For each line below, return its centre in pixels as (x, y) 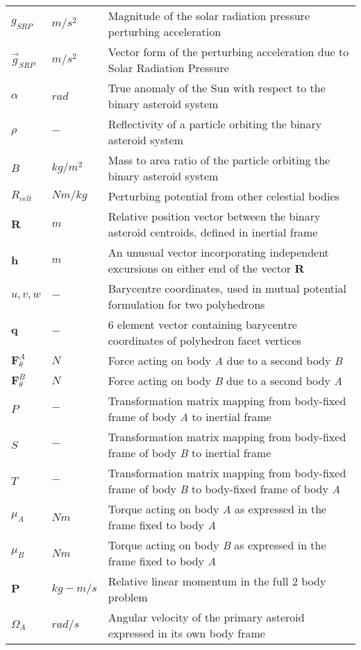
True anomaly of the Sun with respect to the (217, 88)
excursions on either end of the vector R (206, 268)
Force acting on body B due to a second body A (225, 380)
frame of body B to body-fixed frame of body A (224, 489)
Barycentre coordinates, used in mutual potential (227, 288)
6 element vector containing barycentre (202, 324)
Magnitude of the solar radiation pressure (209, 16)
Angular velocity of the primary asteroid (206, 617)
